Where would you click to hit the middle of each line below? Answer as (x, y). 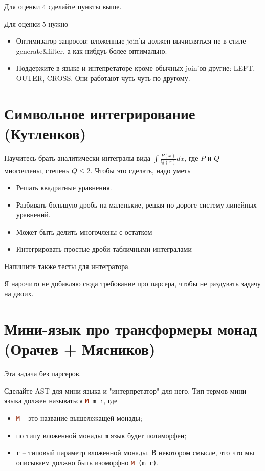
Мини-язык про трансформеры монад (131, 329)
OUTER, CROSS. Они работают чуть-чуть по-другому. (103, 78)
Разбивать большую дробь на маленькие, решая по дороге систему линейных (136, 204)
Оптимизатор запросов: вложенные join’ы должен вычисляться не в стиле (131, 41)
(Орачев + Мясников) (80, 349)
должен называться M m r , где (71, 401)
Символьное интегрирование (100, 113)
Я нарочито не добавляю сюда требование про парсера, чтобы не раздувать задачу (132, 283)
